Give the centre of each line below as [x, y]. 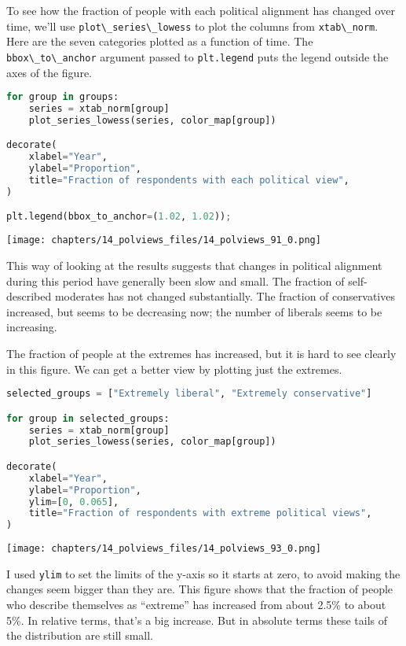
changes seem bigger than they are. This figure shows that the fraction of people [200, 589]
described [29, 296]
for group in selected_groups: [88, 418]
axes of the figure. [49, 72]
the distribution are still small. [80, 635]
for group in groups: [63, 97]
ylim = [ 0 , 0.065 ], [74, 502]
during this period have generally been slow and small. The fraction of [176, 281]
